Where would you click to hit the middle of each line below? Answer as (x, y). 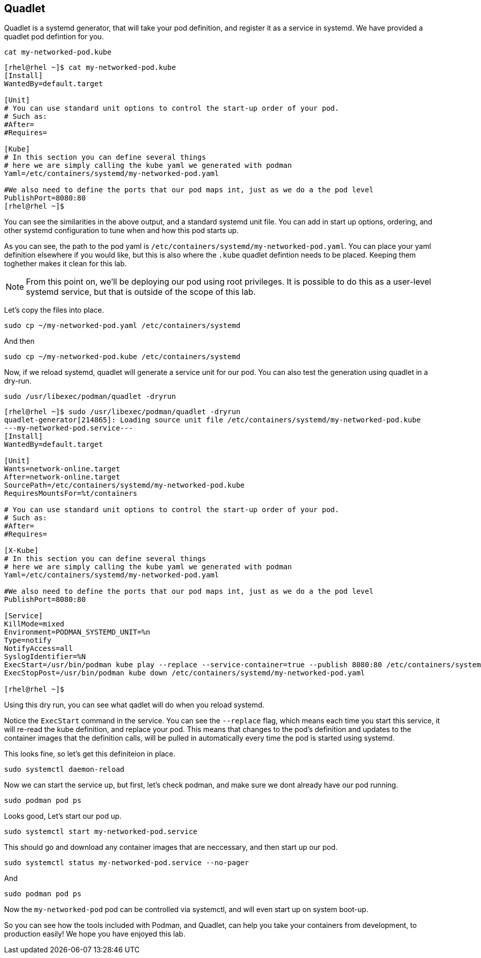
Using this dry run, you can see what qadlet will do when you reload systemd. (134, 705)
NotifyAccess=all (38, 649)
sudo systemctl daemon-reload (64, 770)
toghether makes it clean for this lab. (65, 264)
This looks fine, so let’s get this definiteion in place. (90, 754)
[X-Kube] (21, 551)
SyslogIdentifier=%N (45, 657)
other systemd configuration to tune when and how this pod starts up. (122, 231)
